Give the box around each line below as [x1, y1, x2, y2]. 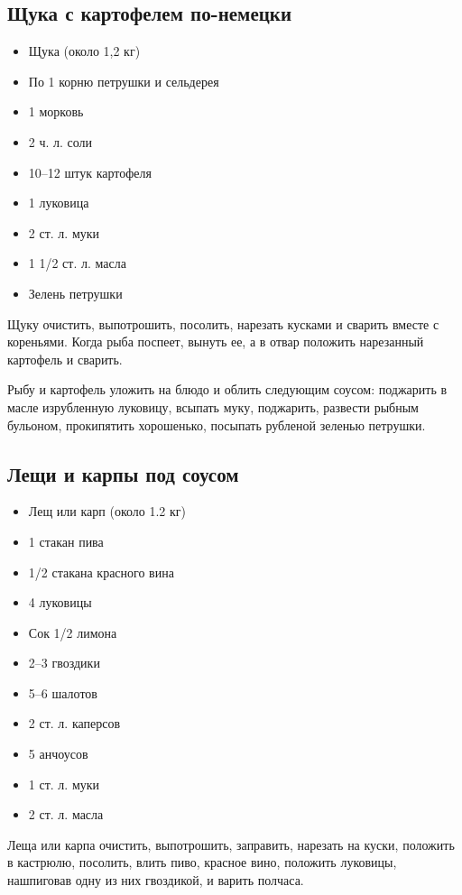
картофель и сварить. [7, 349, 123, 368]
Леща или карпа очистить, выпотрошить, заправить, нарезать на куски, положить [7, 835, 455, 853]
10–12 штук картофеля [28, 162, 152, 181]
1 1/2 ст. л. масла [28, 254, 126, 272]
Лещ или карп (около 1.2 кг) [28, 502, 186, 521]
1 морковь [28, 102, 84, 121]
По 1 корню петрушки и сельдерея [28, 71, 219, 90]
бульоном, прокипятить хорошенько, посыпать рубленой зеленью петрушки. [7, 415, 426, 434]
